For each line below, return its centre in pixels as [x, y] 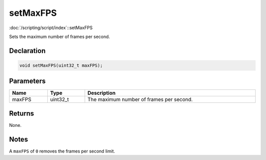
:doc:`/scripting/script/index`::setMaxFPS [51, 28]
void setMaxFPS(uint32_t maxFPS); [61, 65]
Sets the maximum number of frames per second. [60, 37]
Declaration [27, 51]
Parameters [27, 81]
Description [101, 93]
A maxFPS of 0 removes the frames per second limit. [62, 151]
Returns [22, 113]
